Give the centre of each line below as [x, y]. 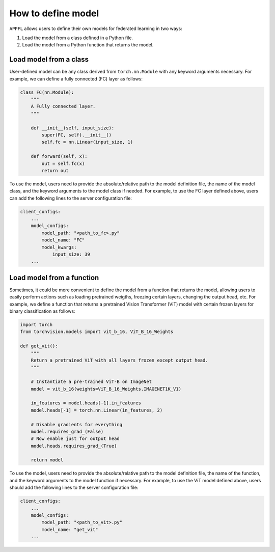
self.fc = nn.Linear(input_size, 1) [87, 142]
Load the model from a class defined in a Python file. [78, 38]
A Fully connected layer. [63, 106]
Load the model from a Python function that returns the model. [88, 45]
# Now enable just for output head [75, 439]
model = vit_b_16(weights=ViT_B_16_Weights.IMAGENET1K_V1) [106, 389]
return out [55, 170]
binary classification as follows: [43, 311]
